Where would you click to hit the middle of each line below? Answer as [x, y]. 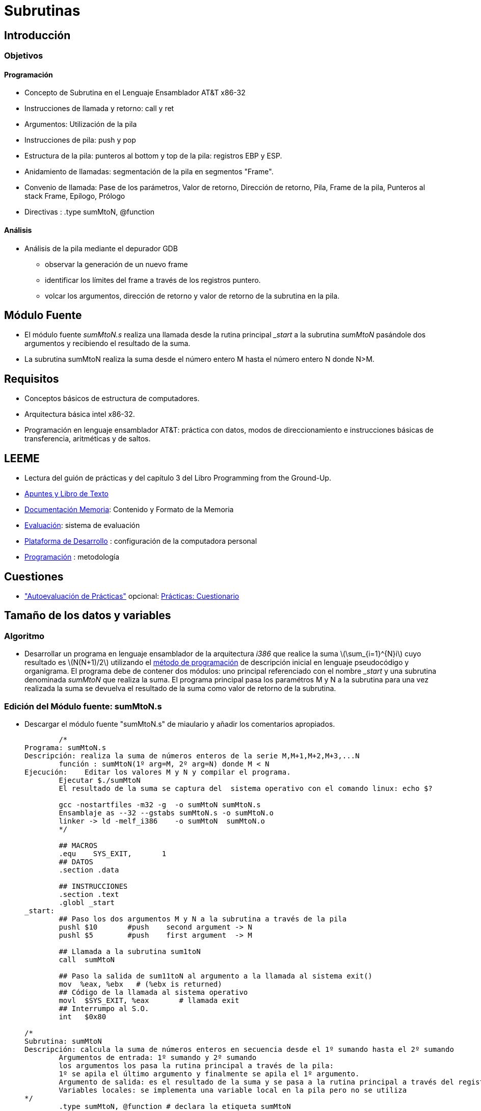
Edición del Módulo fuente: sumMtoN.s [83, 706]
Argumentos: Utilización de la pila [81, 124]
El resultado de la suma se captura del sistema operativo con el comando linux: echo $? [246, 788]
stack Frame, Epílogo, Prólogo [75, 196]
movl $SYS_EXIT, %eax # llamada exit [149, 1000]
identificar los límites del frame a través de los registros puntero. [153, 280]
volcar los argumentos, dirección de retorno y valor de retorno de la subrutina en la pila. [192, 296]
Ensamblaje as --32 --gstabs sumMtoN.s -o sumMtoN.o [166, 813]
